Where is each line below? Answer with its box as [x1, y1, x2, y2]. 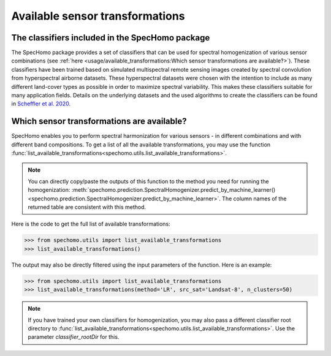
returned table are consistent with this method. [28, 203, 146, 211]
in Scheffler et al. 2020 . [11, 100, 70, 107]
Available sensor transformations [11, 9, 185, 23]
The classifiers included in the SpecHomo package [11, 32, 210, 43]
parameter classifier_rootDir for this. [28, 333, 120, 341]
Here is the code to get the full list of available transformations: [11, 221, 171, 228]
